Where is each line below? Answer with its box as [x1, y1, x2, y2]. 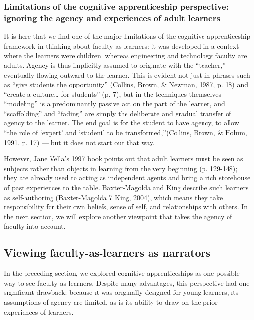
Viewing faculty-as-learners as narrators [4, 245, 211, 260]
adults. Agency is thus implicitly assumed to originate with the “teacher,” [4, 59, 226, 70]
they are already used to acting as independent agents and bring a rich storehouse [4, 173, 251, 183]
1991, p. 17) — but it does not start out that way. [4, 137, 155, 147]
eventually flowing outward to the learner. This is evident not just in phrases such [4, 69, 250, 80]
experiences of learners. [4, 306, 74, 317]
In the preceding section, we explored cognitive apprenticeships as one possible [4, 268, 240, 278]
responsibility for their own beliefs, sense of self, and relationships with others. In [4, 202, 248, 212]
